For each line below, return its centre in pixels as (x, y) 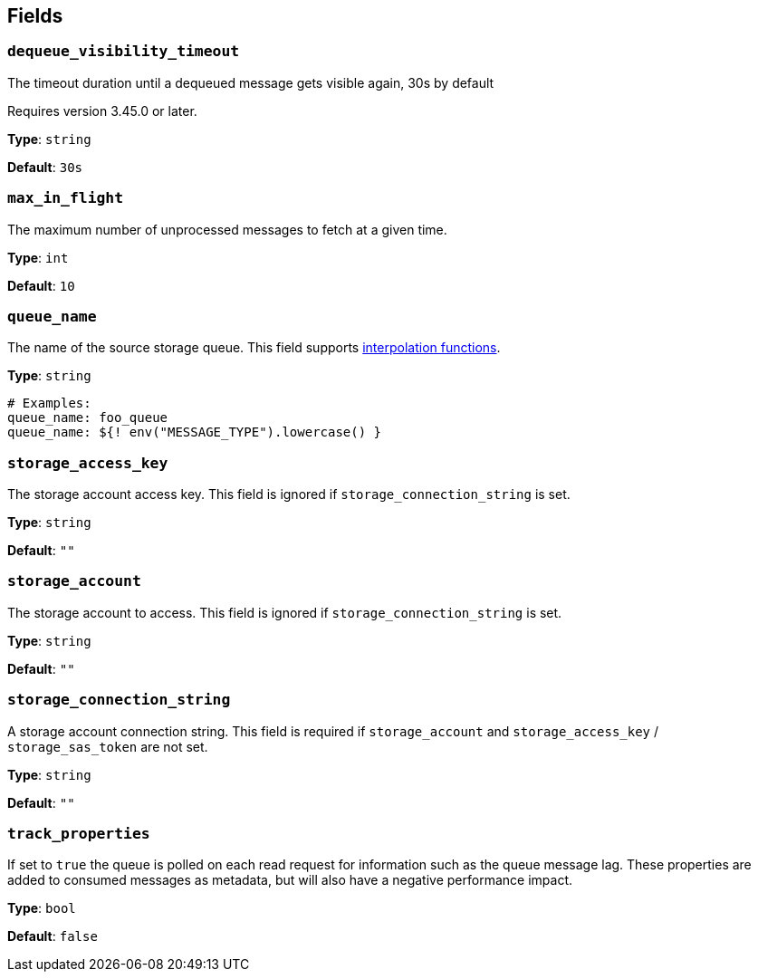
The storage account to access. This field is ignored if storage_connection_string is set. (285, 612)
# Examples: (49, 403)
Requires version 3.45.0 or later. (102, 110)
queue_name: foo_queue (88, 418)
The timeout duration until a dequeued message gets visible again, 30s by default (251, 82)
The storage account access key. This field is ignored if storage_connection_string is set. (289, 494)
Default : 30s (45, 167)
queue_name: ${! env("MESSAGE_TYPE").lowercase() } (195, 432)
